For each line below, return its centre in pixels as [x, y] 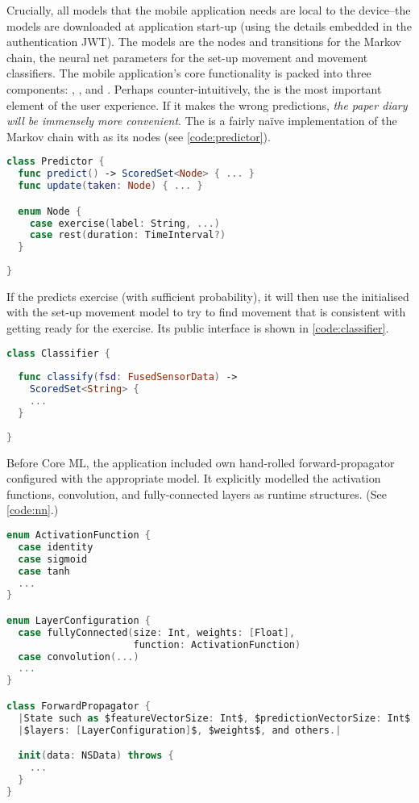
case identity [56, 547]
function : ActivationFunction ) [217, 644]
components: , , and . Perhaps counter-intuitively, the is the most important [194, 88]
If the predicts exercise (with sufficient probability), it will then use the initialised [208, 296]
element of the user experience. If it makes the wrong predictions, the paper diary [207, 105]
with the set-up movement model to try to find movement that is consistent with [206, 312]
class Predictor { [56, 162]
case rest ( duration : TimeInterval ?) [128, 235]
